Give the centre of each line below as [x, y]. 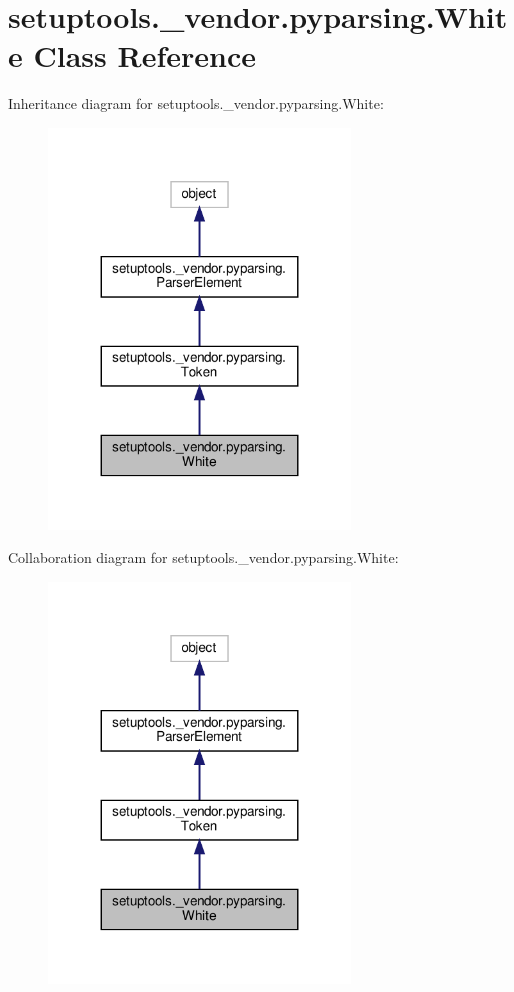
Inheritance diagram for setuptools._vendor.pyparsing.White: [196, 103]
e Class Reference [132, 55]
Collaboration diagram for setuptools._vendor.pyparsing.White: [203, 557]
